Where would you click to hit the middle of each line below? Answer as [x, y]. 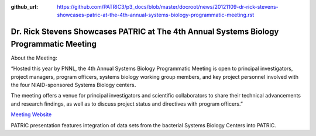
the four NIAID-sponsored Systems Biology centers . [73, 85]
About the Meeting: [34, 58]
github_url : [24, 7]
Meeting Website [31, 114]
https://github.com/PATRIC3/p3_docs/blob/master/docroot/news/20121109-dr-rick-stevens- [168, 7]
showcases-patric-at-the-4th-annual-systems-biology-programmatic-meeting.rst [156, 15]
